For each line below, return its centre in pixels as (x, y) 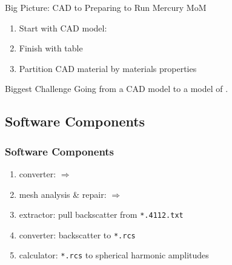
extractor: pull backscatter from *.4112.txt (101, 214)
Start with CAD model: (63, 28)
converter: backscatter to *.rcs (77, 234)
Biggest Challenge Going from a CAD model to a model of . (117, 89)
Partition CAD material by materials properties (108, 68)
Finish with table (51, 48)
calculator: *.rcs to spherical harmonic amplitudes (114, 255)
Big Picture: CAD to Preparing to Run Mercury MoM (106, 7)
